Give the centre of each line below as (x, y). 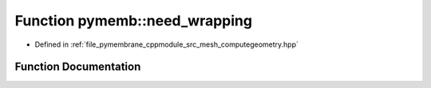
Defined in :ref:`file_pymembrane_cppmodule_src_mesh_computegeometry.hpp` (167, 44)
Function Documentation (78, 67)
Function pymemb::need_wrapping (134, 21)
